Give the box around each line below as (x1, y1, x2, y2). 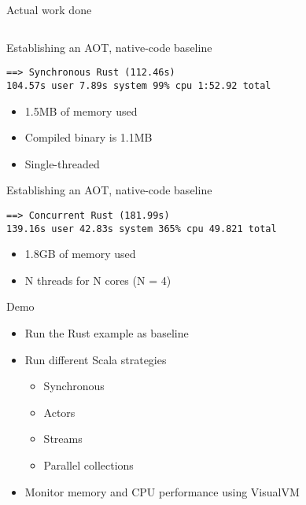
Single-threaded (24, 155, 100, 171)
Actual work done (6, 2, 92, 17)
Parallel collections (43, 456, 134, 473)
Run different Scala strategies (24, 351, 167, 367)
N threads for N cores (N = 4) (24, 271, 171, 288)
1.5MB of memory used (24, 102, 138, 119)
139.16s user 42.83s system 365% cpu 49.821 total (6, 223, 277, 234)
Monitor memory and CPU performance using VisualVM (24, 483, 300, 499)
